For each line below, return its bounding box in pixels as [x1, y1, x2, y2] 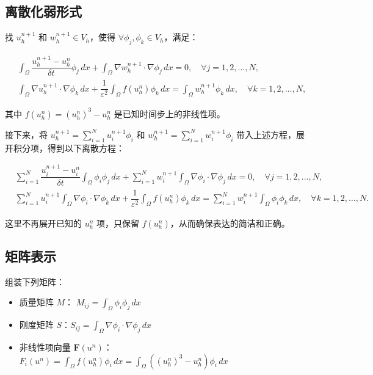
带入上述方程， [236, 128, 297, 140]
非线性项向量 [19, 341, 71, 354]
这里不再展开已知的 [5, 216, 82, 229]
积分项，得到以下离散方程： [13, 141, 125, 154]
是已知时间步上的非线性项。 [114, 107, 225, 120]
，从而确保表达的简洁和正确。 [170, 216, 290, 229]
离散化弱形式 [5, 2, 82, 21]
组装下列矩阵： [5, 275, 65, 288]
